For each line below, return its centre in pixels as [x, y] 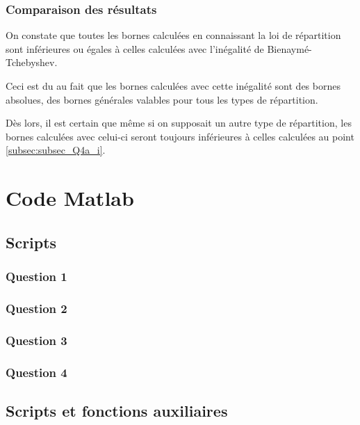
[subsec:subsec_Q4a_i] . [56, 150]
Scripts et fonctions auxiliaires [117, 410]
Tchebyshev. [32, 62]
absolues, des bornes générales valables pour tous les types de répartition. [162, 99]
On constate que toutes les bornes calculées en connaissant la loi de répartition [173, 35]
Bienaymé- [289, 48]
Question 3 [36, 340]
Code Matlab [70, 198]
